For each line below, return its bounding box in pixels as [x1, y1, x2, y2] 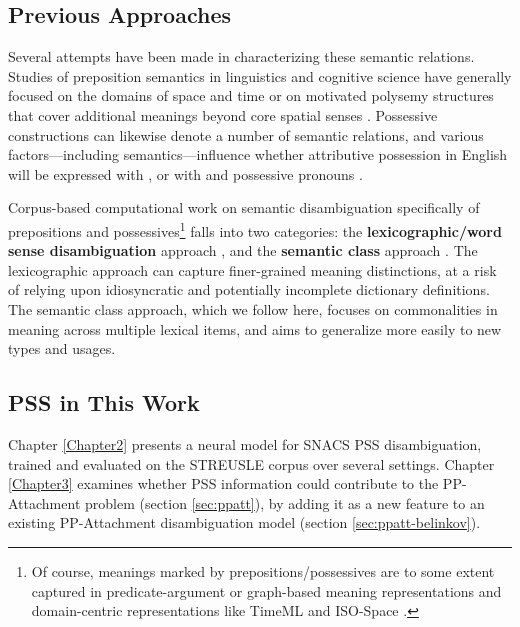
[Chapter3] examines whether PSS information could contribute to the [8, 473, 439, 494]
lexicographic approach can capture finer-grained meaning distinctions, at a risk [8, 259, 497, 280]
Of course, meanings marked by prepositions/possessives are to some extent [31, 560, 495, 581]
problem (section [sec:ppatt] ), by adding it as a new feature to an [84, 492, 485, 513]
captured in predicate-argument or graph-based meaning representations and [31, 580, 502, 601]
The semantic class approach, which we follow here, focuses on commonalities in [8, 298, 498, 319]
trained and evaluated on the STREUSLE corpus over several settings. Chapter [8, 453, 495, 474]
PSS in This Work [8, 387, 200, 418]
